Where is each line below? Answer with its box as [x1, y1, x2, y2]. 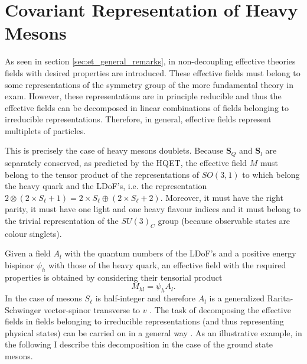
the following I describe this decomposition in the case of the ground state [5, 338, 273, 350]
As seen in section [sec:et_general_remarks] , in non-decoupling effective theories [5, 55, 296, 67]
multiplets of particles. [5, 124, 86, 136]
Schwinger [5, 303, 41, 316]
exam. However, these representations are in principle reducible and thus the [5, 90, 282, 102]
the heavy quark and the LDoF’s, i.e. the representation [5, 180, 207, 192]
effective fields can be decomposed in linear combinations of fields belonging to [5, 101, 289, 113]
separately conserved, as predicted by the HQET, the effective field [5, 156, 247, 168]
